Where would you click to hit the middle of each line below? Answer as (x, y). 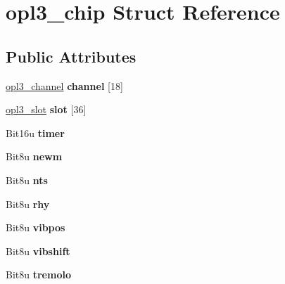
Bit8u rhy (28, 204)
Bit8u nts (27, 180)
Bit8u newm (34, 156)
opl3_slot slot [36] (46, 109)
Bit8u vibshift (38, 251)
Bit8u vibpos (36, 227)
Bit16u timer (35, 133)
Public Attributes (71, 56)
